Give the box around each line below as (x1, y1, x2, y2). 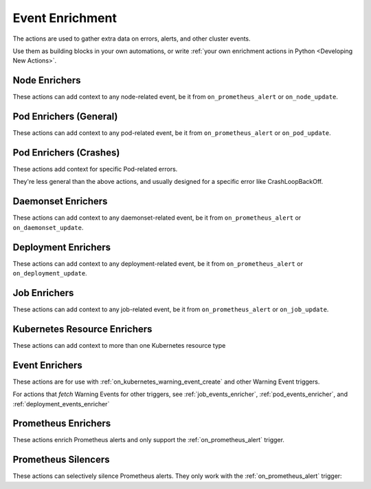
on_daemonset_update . (12, 223, 84, 231)
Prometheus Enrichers (12, 417, 111, 430)
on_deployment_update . (12, 269, 87, 278)
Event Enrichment (12, 10, 117, 25)
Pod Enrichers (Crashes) (12, 147, 120, 158)
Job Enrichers (12, 287, 74, 299)
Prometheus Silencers (12, 454, 110, 466)
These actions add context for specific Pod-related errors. (12, 165, 178, 174)
